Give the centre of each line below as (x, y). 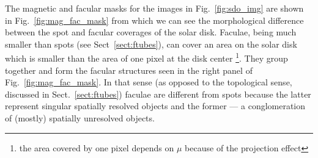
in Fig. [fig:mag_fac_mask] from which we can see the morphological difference (154, 20)
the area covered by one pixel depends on (97, 147)
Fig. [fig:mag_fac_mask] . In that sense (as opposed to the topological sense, (149, 82)
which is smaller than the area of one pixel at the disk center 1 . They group (146, 57)
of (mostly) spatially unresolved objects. (80, 118)
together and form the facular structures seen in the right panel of (129, 70)
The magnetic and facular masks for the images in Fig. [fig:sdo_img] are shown (154, 8)
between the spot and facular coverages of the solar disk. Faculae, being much (151, 32)
